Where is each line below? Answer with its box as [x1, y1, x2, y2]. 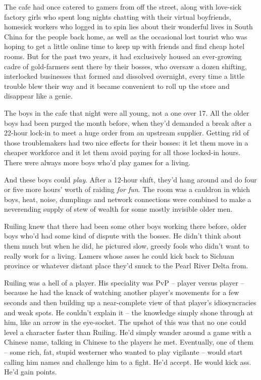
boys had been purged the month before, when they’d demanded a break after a [4, 117, 252, 128]
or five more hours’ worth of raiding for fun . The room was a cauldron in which [4, 184, 250, 195]
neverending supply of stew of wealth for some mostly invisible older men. [4, 204, 233, 214]
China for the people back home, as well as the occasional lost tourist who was [4, 31, 247, 41]
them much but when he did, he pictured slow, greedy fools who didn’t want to [4, 241, 249, 251]
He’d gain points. [4, 366, 57, 377]
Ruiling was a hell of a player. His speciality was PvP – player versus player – [4, 277, 244, 288]
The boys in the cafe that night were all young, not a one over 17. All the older [4, 107, 249, 118]
